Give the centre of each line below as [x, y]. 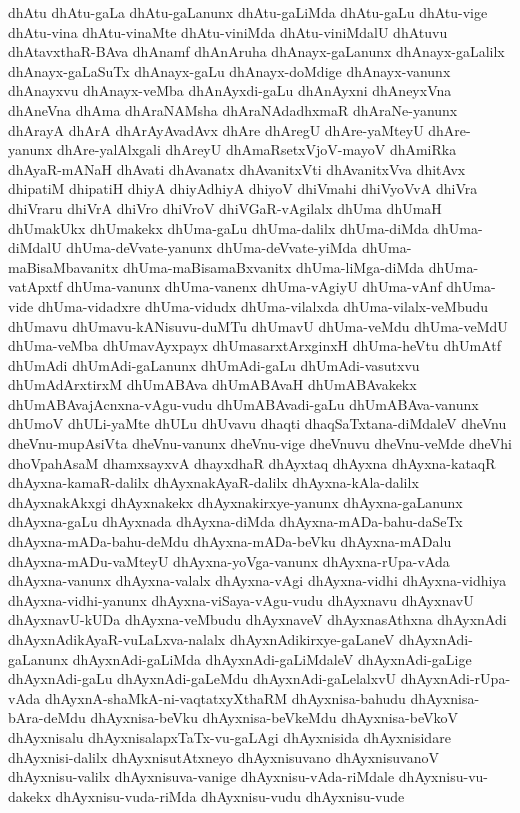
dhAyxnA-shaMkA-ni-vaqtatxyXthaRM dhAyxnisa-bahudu [225, 697]
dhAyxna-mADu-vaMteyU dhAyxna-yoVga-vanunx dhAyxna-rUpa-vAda [229, 560]
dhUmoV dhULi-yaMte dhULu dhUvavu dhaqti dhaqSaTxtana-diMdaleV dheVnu [257, 423]
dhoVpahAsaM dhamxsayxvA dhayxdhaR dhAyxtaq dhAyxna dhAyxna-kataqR [252, 462]
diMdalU [35, 247]
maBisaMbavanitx [63, 266]
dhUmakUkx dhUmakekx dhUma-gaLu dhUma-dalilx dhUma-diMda [218, 227]
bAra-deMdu [47, 717]
